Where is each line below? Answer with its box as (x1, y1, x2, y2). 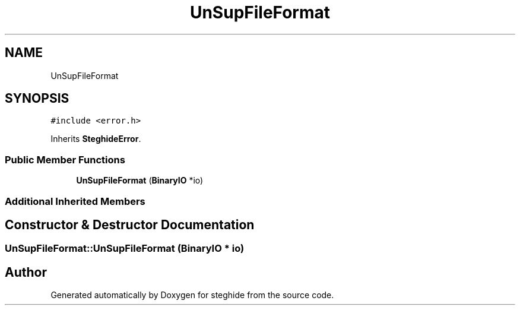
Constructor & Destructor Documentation (5, 217, 255, 232)
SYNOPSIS (5, 91, 69, 106)
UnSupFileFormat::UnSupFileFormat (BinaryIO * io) (5, 242, 245, 255)
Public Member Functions (5, 153, 125, 166)
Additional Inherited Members (5, 195, 145, 207)
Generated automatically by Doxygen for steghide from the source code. (50, 290, 334, 300)
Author (5, 264, 47, 280)
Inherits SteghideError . (50, 134, 141, 144)
